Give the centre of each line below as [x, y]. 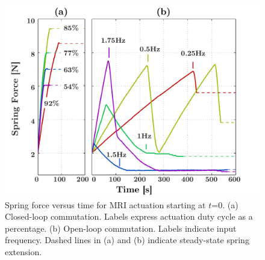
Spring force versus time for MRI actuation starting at [105, 204]
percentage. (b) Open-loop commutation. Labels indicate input [121, 228]
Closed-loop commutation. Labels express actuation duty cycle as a [129, 216]
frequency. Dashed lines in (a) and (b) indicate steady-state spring [127, 240]
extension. [23, 251]
